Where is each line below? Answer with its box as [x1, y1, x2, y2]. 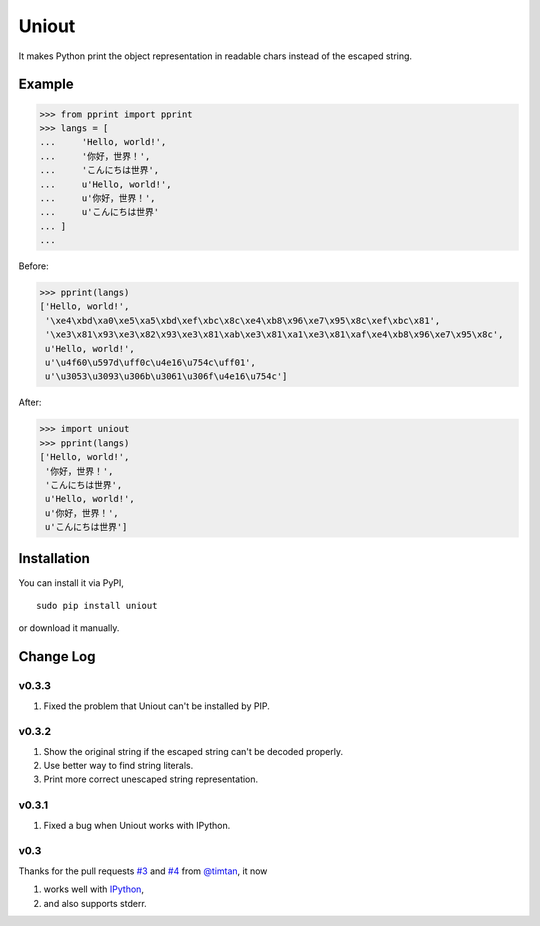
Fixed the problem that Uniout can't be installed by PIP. [43, 700, 270, 712]
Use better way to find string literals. [43, 760, 194, 772]
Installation [18, 550, 90, 567]
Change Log [18, 648, 96, 665]
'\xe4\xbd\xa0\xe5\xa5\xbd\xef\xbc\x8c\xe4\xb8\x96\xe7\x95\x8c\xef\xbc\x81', [45, 315, 441, 326]
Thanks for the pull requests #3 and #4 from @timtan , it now [18, 865, 268, 877]
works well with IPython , [43, 883, 145, 895]
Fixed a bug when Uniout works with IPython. [43, 819, 231, 831]
